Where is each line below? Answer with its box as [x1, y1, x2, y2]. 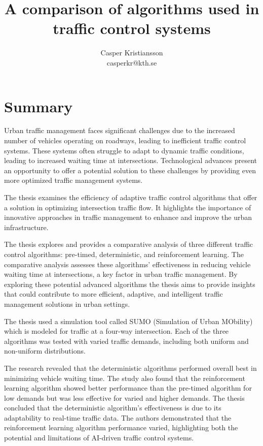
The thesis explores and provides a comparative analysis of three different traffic [4, 239, 253, 249]
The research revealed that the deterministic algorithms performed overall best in [4, 362, 257, 373]
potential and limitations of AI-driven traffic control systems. [4, 432, 194, 443]
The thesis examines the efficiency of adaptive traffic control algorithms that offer [4, 192, 257, 202]
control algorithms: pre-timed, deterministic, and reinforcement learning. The [4, 248, 244, 259]
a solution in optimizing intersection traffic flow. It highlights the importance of [4, 202, 251, 212]
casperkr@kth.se [106, 57, 157, 68]
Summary [4, 95, 73, 116]
